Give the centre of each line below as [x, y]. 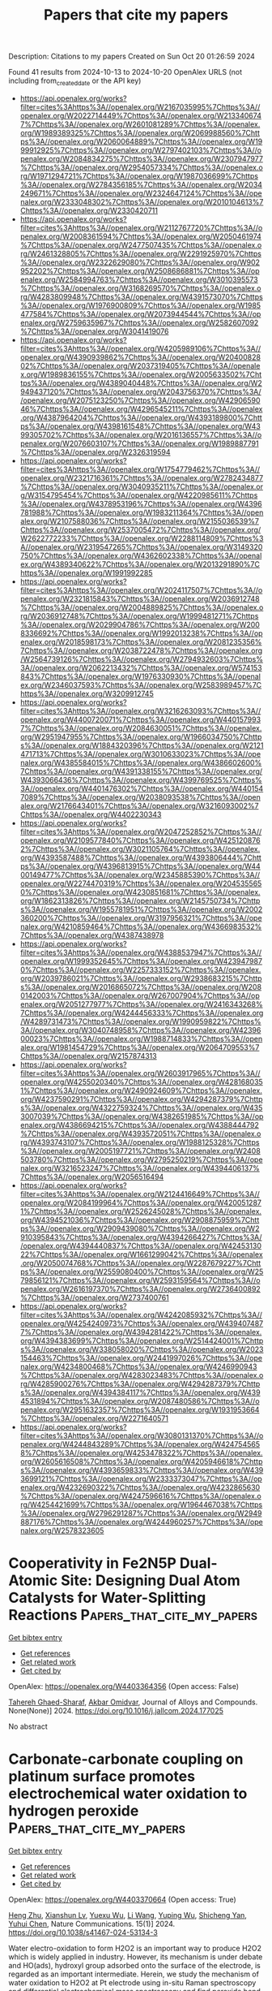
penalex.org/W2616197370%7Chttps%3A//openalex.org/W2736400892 [140, 1289]
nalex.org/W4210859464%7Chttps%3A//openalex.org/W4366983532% [141, 926]
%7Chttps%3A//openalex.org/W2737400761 [95, 1298]
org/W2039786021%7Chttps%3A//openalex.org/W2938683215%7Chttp [141, 978]
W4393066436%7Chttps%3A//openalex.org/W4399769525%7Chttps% [141, 780]
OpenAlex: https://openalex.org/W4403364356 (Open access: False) [124, 1686]
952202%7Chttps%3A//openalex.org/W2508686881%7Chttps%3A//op [140, 270]
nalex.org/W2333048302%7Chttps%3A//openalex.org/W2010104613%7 [142, 201]
